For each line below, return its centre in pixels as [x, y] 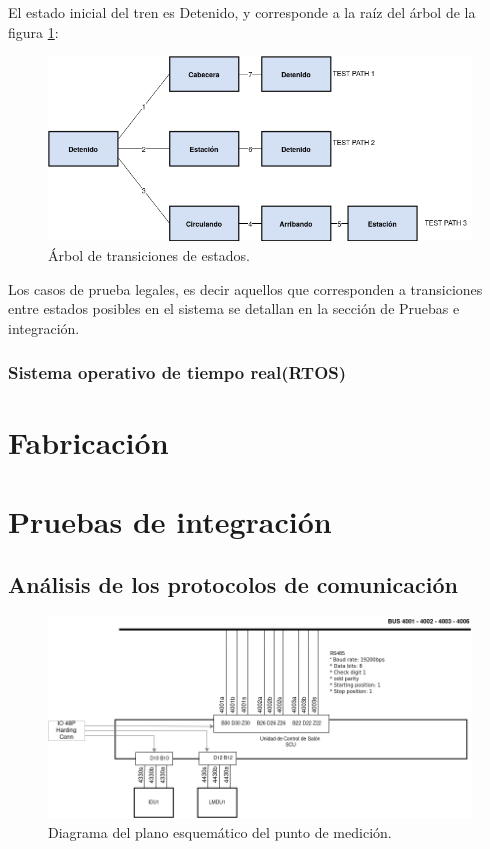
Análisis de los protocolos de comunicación [233, 584]
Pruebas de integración [170, 520]
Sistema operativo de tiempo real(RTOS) [177, 372]
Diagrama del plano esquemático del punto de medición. [220, 832]
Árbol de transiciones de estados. [149, 255]
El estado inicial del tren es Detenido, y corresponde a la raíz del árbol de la [242, 12]
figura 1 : [33, 31]
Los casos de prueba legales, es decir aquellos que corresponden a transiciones [245, 288]
